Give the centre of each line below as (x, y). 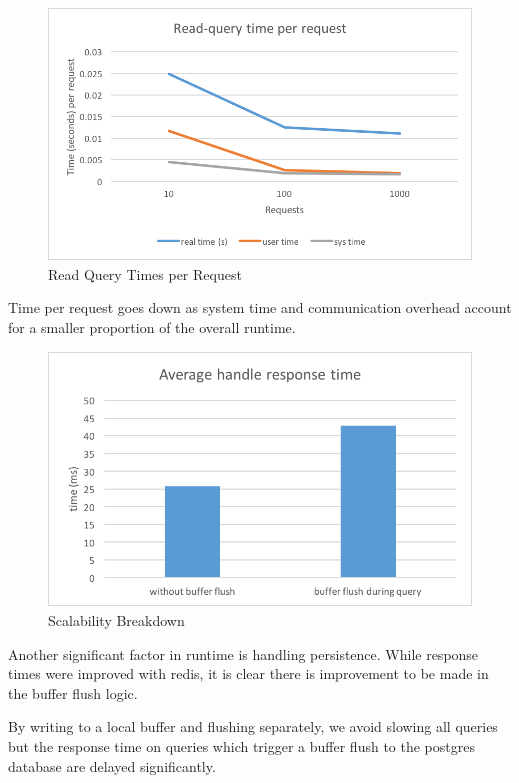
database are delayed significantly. (112, 765)
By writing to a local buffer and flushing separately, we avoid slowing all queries (253, 726)
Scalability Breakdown (116, 620)
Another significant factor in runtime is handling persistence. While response (243, 653)
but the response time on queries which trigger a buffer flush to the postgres (241, 746)
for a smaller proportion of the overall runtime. (152, 327)
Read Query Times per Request (145, 273)
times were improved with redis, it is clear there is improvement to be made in (248, 673)
